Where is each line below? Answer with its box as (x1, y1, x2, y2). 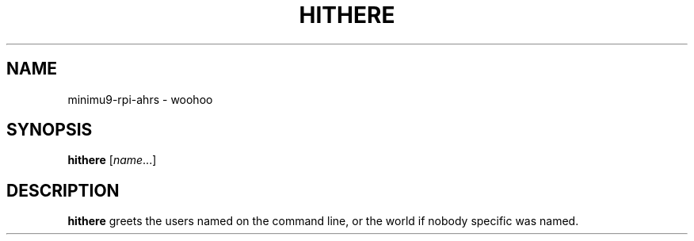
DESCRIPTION (6, 180, 120, 201)
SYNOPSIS (6, 120, 93, 140)
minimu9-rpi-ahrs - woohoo (67, 92, 213, 106)
